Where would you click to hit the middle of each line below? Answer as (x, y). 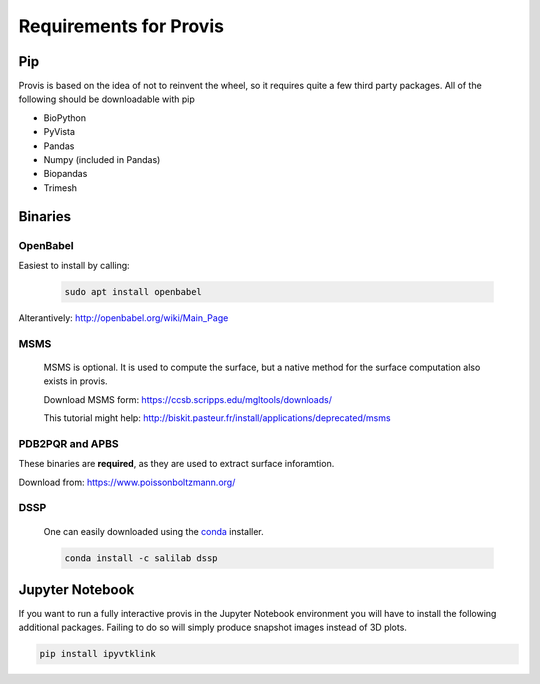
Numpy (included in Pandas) (102, 160)
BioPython (65, 117)
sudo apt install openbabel (133, 291)
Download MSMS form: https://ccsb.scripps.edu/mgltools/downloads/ (187, 399)
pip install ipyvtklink (98, 654)
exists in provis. (76, 381)
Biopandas (65, 174)
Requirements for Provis (121, 26)
